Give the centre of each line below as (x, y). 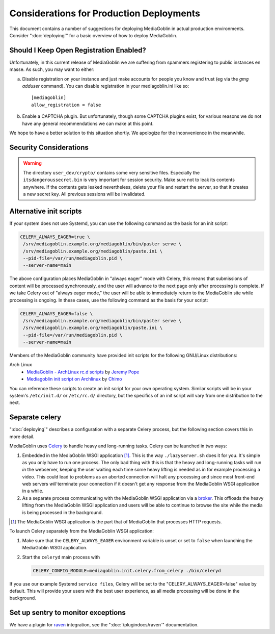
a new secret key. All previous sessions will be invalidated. (84, 194)
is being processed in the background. (62, 512)
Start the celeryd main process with (61, 557)
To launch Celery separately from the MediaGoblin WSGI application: (81, 531)
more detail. (22, 437)
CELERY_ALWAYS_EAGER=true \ (55, 237)
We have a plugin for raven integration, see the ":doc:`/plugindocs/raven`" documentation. (104, 625)
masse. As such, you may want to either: (52, 69)
